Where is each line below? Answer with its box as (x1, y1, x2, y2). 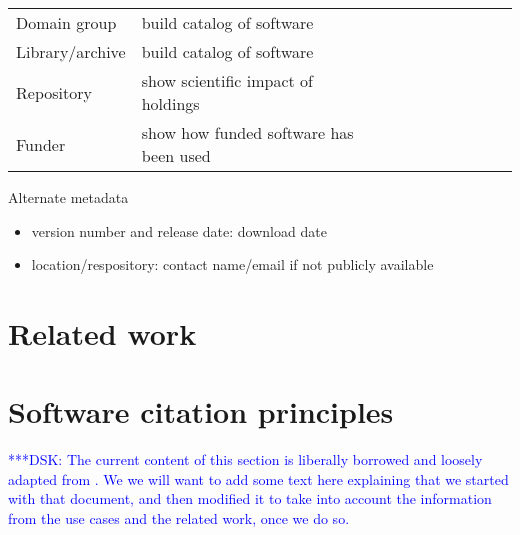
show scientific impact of (141, 69, 313, 92)
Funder (16, 132, 66, 156)
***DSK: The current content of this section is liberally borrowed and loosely (8, 449, 483, 470)
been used (141, 144, 211, 167)
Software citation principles (8, 391, 394, 432)
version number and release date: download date (31, 220, 327, 241)
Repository (16, 80, 92, 104)
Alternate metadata (8, 187, 129, 207)
